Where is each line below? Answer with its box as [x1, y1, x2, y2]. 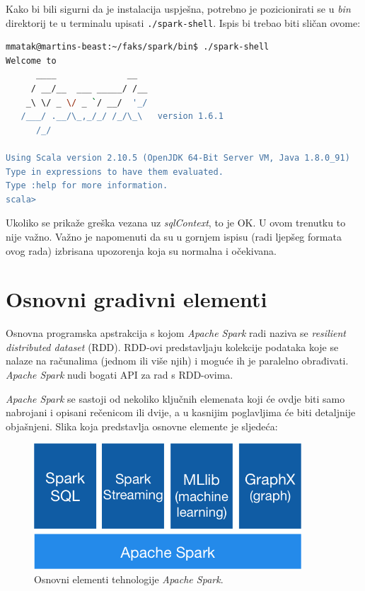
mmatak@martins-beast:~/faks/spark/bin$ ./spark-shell [6, 42, 270, 52]
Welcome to [6, 55, 57, 66]
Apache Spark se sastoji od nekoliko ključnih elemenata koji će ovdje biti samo [6, 391, 345, 406]
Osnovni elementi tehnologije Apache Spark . [34, 571, 224, 586]
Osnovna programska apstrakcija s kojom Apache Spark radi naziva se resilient [6, 326, 346, 340]
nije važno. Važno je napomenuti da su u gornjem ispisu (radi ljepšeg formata [6, 229, 342, 243]
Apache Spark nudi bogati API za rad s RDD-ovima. [6, 367, 233, 382]
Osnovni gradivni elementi [6, 285, 267, 314]
